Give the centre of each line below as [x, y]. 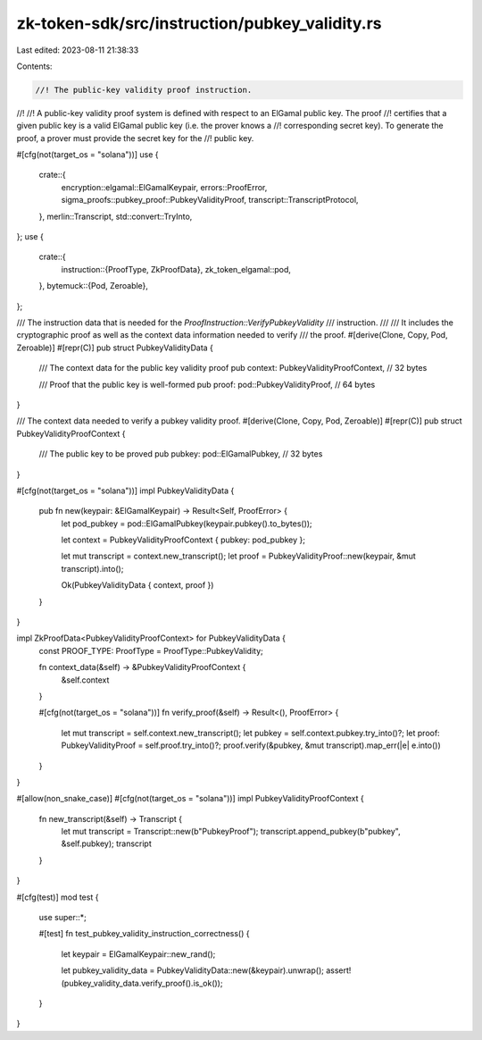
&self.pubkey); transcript [106, 843]
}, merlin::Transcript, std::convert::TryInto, [116, 216]
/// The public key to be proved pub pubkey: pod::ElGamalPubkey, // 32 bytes [181, 454]
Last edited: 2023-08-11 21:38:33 [78, 50]
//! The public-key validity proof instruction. [144, 90]
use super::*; [62, 918]
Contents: [34, 66]
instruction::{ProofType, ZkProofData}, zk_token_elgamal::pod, [176, 269]
